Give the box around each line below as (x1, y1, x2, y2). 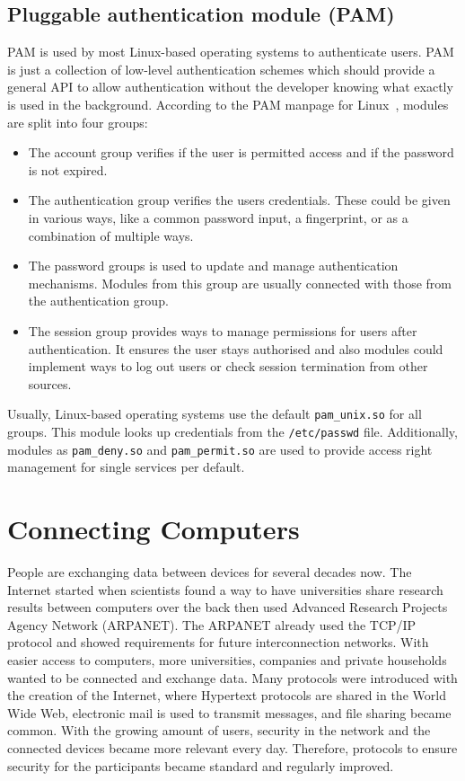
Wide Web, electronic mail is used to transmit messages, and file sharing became (7, 703, 452, 722)
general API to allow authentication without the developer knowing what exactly (7, 77, 453, 96)
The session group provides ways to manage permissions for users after (28, 321, 417, 340)
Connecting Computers (7, 510, 300, 547)
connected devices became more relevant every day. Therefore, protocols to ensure (7, 738, 458, 757)
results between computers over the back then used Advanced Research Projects (7, 598, 448, 617)
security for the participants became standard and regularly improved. (7, 756, 394, 775)
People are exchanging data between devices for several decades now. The (7, 562, 412, 581)
